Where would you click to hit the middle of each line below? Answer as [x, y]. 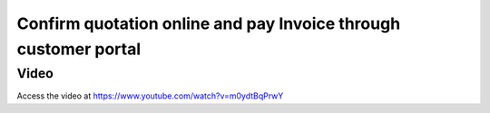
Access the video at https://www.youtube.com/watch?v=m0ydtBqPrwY [150, 96]
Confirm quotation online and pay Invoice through [209, 24]
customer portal [79, 49]
